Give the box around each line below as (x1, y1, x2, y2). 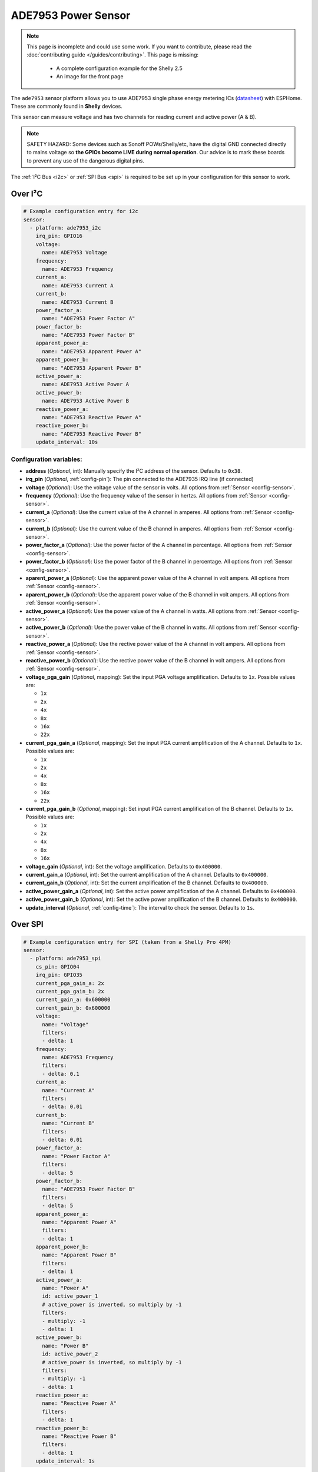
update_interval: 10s (35, 439, 98, 446)
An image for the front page (56, 73, 124, 80)
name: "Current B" (42, 1120, 95, 1127)
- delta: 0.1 (42, 1070, 79, 1077)
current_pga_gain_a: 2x (35, 980, 104, 986)
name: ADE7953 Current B (42, 299, 114, 306)
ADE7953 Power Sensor (11, 9, 131, 22)
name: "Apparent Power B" (42, 1252, 117, 1258)
